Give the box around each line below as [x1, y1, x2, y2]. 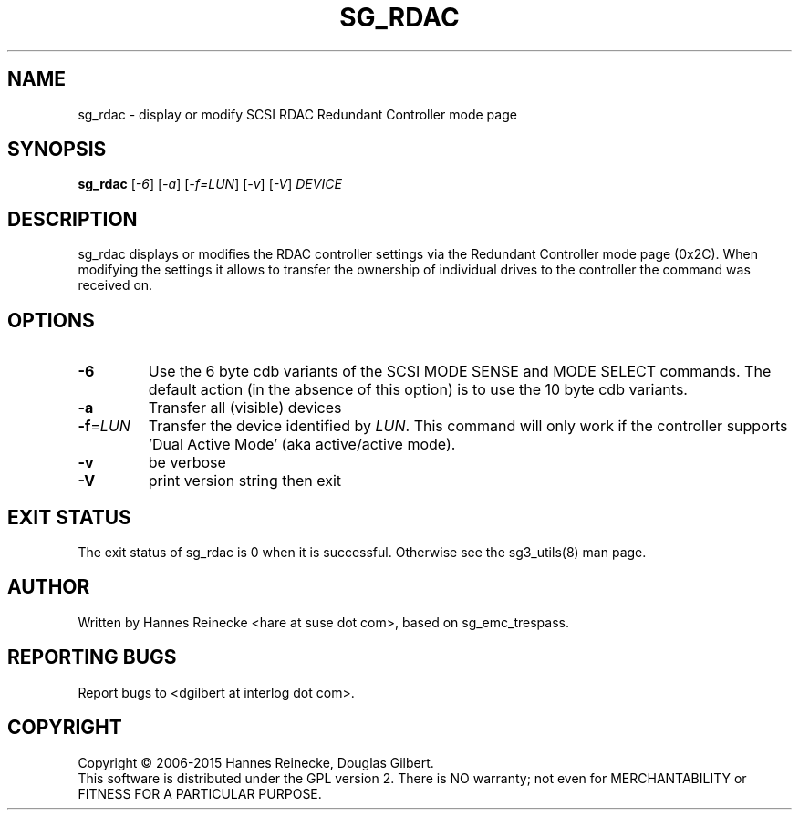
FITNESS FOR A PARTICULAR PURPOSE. [78, 785, 322, 801]
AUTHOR [7, 575, 90, 599]
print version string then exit [148, 471, 342, 491]
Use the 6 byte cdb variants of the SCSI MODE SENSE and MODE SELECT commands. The [148, 362, 772, 381]
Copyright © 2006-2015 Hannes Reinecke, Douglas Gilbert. [78, 754, 434, 770]
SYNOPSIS [7, 138, 107, 161]
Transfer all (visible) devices [148, 398, 342, 418]
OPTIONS [7, 308, 95, 332]
